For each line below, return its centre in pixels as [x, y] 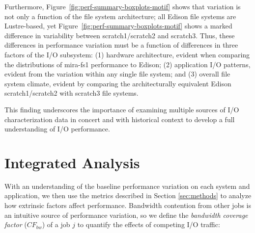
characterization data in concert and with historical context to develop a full [120, 119]
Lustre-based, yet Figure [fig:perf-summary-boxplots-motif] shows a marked [118, 26]
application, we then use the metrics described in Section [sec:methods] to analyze [128, 195]
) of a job [56, 224]
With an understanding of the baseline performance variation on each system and [127, 186]
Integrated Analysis [72, 162]
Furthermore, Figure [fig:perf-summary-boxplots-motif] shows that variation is [123, 6]
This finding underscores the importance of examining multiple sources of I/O [122, 109]
